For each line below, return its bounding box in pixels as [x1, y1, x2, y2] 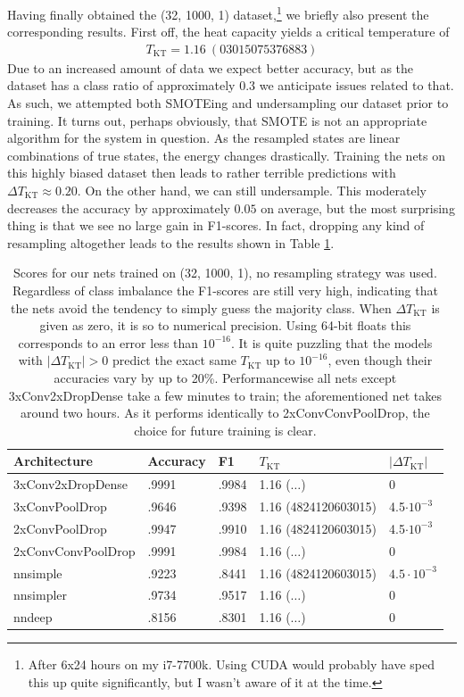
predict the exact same [112, 351, 236, 369]
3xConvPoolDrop [13, 497, 107, 516]
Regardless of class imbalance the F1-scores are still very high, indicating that [12, 281, 438, 299]
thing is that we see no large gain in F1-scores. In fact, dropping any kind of [7, 216, 425, 235]
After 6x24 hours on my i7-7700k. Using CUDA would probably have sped [28, 655, 435, 674]
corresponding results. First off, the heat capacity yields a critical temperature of [7, 22, 450, 41]
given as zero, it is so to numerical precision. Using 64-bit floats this [39, 316, 411, 335]
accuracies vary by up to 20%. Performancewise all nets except [54, 368, 397, 386]
